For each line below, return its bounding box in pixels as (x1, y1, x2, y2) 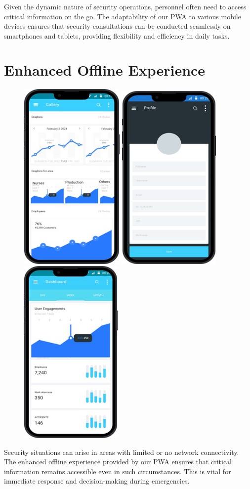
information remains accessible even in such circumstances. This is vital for (4, 466, 231, 476)
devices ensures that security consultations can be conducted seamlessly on (4, 21, 231, 31)
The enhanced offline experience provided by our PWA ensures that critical (4, 456, 232, 467)
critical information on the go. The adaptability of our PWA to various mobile (4, 11, 241, 21)
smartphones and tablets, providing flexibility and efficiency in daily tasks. (4, 30, 230, 41)
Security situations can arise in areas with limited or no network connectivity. (4, 446, 239, 457)
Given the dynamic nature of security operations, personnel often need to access (4, 1, 247, 11)
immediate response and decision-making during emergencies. (4, 476, 190, 486)
